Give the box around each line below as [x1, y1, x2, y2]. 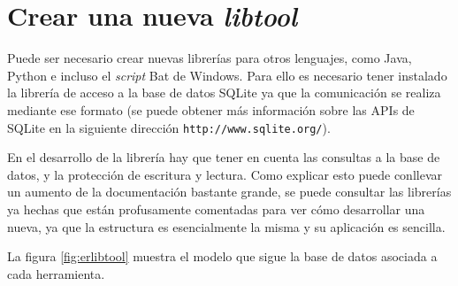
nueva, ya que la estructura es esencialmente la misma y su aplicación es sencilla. [7, 217, 446, 236]
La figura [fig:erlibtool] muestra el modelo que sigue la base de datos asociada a [7, 247, 438, 266]
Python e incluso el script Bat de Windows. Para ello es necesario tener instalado [7, 66, 447, 84]
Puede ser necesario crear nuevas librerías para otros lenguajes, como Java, [7, 49, 412, 67]
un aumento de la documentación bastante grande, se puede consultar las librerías [7, 182, 452, 201]
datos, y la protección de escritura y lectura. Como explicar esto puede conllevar [7, 165, 442, 183]
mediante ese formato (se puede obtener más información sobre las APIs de [7, 100, 415, 119]
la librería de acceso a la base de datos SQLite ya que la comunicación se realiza [7, 83, 441, 102]
